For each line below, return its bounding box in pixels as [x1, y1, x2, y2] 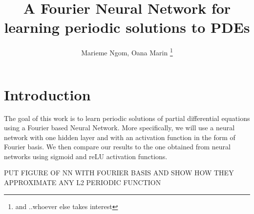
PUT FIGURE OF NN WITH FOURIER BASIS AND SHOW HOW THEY [4, 167, 234, 178]
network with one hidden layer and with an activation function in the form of [4, 132, 235, 142]
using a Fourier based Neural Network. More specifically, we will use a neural [4, 122, 235, 133]
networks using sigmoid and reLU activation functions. [4, 151, 168, 161]
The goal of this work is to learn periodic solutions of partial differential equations [4, 113, 250, 123]
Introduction [4, 84, 91, 104]
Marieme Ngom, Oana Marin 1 [81, 46, 173, 57]
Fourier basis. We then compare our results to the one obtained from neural [4, 142, 231, 152]
